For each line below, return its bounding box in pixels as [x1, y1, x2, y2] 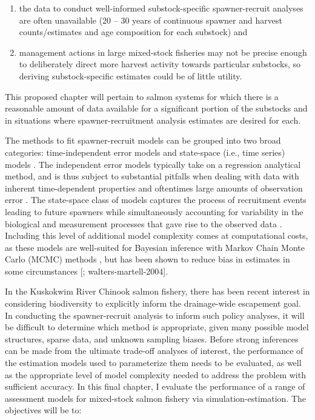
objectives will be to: [5, 404, 82, 416]
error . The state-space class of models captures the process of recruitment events [5, 193, 307, 206]
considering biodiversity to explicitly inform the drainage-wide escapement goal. [5, 297, 301, 310]
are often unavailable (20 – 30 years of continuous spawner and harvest [19, 13, 282, 26]
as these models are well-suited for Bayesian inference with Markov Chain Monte [5, 241, 305, 253]
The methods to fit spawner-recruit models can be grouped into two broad [5, 134, 281, 147]
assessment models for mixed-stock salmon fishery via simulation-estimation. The [5, 392, 307, 404]
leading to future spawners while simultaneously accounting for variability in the [5, 205, 303, 218]
